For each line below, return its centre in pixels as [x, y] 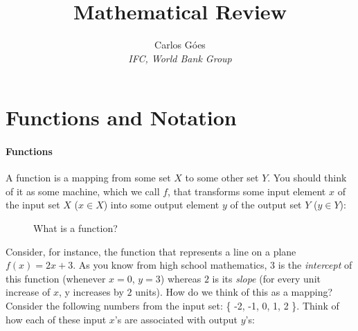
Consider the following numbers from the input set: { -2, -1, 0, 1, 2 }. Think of [172, 306]
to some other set [222, 178]
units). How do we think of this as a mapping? [234, 292]
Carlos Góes [180, 45]
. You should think [307, 178]
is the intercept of [315, 265]
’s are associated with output [176, 319]
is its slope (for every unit [266, 278]
